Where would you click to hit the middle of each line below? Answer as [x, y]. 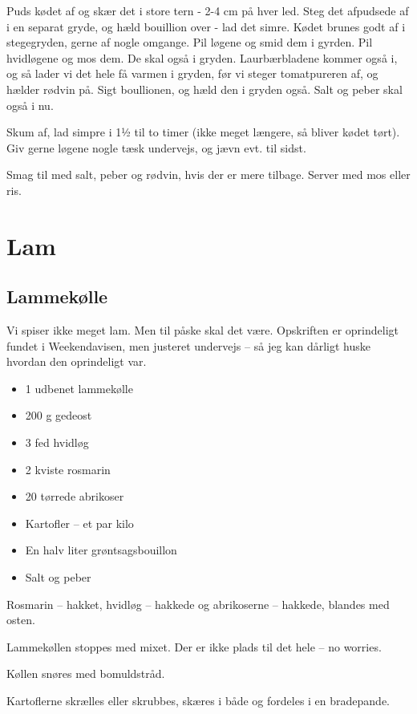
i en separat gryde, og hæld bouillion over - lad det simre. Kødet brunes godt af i [206, 26]
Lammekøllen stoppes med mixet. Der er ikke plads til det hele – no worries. [194, 646]
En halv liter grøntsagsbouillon [101, 550]
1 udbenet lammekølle [79, 388]
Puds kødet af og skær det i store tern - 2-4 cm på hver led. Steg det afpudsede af [208, 10]
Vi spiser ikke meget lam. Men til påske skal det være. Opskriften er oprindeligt [203, 330]
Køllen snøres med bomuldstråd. [86, 673]
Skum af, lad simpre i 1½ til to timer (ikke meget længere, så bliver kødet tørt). [203, 132]
